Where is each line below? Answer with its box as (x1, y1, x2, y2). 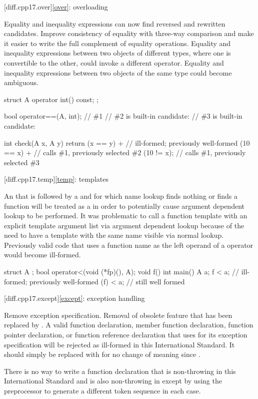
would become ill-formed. (4, 249, 81, 260)
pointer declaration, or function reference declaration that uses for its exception (4, 329, 247, 340)
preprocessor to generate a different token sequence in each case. (4, 385, 201, 395)
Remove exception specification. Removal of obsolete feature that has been (4, 309, 232, 320)
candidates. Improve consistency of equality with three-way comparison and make (4, 28, 254, 39)
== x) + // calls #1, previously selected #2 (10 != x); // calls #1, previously (4, 147, 246, 158)
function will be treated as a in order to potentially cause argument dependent (4, 200, 244, 211)
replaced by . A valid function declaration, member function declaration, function (4, 319, 253, 330)
